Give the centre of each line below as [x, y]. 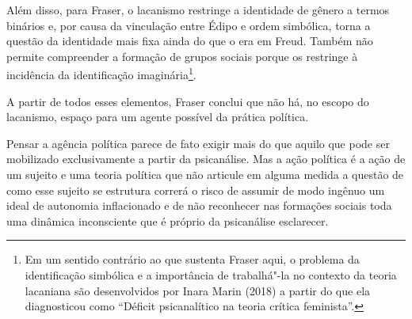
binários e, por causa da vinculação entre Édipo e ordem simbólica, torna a [189, 25]
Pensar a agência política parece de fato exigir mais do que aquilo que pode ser [198, 143]
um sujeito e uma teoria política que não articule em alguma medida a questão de [205, 174]
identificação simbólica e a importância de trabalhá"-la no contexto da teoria [211, 274]
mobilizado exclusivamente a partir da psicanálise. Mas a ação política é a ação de [206, 159]
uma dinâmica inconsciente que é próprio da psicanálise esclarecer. [168, 220]
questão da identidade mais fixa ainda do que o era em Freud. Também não [190, 41]
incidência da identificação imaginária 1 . [101, 74]
